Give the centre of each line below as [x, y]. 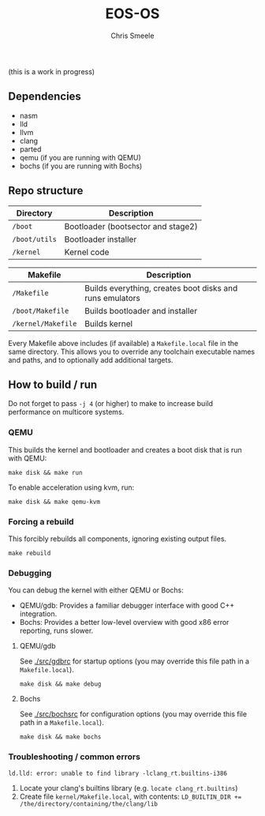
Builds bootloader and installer [141, 310]
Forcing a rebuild [41, 521]
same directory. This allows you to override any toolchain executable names [131, 352]
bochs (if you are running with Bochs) [81, 166]
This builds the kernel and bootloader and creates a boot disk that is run [125, 449]
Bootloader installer [101, 239]
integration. [38, 614]
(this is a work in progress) [52, 71]
